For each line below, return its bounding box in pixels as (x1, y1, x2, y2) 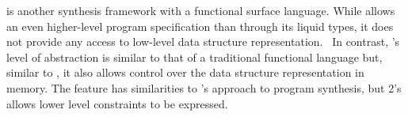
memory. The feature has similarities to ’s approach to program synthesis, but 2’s (6, 79, 402, 96)
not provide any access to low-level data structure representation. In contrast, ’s (6, 33, 400, 50)
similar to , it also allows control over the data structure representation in (6, 64, 364, 81)
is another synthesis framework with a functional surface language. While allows (6, 2, 395, 18)
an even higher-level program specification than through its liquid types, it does (6, 17, 394, 34)
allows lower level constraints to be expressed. (6, 95, 228, 111)
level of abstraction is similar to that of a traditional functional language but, (6, 48, 383, 65)
